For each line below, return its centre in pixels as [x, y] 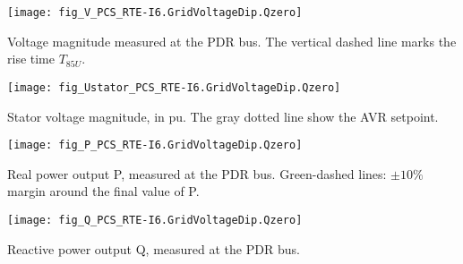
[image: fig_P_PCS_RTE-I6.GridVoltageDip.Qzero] [155, 145]
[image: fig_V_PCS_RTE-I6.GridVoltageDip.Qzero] [155, 13]
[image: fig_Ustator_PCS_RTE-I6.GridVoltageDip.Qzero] [174, 87]
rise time [31, 59]
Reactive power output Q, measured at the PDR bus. [154, 248]
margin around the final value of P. [103, 191]
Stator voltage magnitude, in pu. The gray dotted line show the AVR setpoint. [223, 116]
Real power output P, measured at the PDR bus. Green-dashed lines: [197, 173]
